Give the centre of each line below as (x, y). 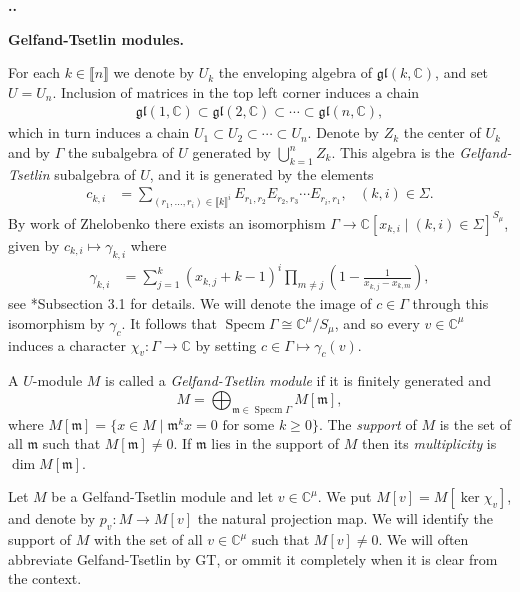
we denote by (154, 72)
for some (248, 425)
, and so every (377, 322)
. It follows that (169, 322)
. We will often (423, 539)
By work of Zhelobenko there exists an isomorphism (167, 222)
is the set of (475, 423)
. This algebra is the (393, 152)
